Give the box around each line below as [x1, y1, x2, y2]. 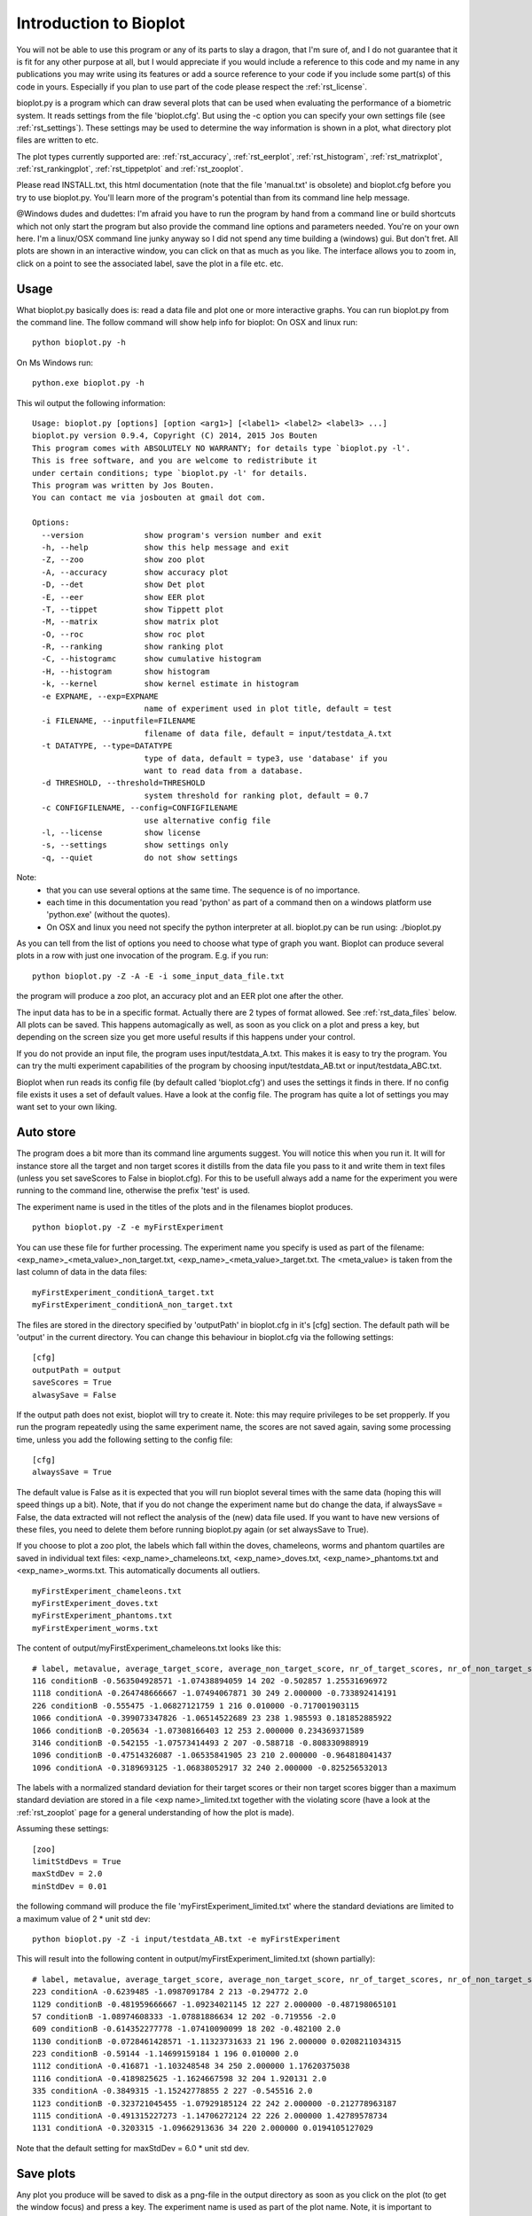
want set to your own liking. [16, 1102, 117, 1112]
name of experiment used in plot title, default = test [144, 704, 393, 714]
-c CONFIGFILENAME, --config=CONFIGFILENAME [41, 803, 239, 813]
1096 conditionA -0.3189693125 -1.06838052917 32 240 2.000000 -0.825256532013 [32, 1762, 387, 1773]
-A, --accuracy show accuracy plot [41, 567, 230, 577]
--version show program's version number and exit [41, 530, 323, 540]
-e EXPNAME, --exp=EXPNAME [41, 691, 159, 701]
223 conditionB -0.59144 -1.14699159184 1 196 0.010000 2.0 [32, 2048, 299, 2059]
